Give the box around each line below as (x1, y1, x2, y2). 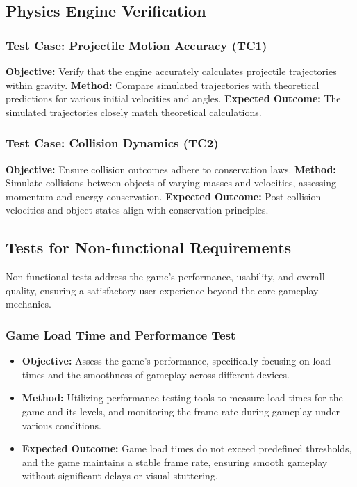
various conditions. (22, 417, 101, 432)
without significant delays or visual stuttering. (22, 468, 218, 483)
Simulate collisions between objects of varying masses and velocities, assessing (6, 175, 337, 190)
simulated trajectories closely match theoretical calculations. (6, 104, 262, 119)
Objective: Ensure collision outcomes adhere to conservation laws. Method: (6, 161, 336, 176)
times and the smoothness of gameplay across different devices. (22, 367, 290, 381)
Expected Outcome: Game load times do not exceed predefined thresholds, (22, 441, 352, 456)
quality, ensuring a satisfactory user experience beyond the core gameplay (6, 282, 319, 297)
